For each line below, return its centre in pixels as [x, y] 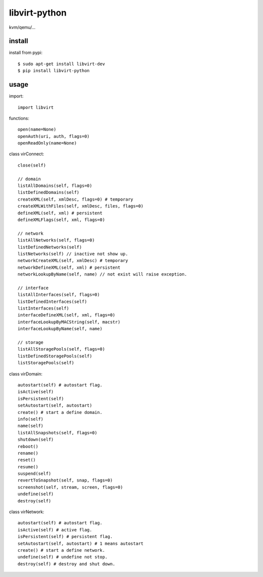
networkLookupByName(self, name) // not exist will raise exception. [103, 274]
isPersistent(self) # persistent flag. [65, 537]
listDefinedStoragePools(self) [55, 356]
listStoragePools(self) [46, 363]
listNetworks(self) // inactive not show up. [73, 254]
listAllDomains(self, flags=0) [55, 186]
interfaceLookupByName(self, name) [60, 329]
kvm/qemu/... [22, 27]
